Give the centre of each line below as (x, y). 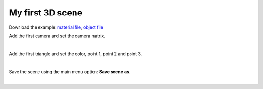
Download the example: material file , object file (56, 27)
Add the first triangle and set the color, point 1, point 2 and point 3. (75, 54)
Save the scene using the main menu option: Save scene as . (70, 71)
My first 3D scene (46, 13)
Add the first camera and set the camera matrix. (57, 36)
